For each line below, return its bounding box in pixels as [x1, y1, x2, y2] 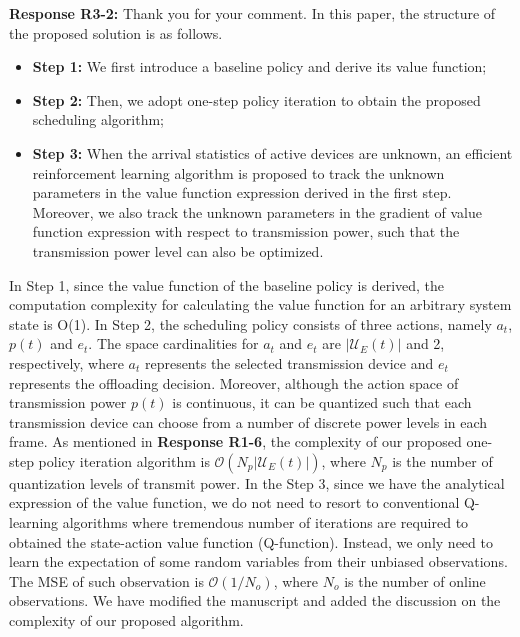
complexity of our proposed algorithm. [9, 610, 244, 631]
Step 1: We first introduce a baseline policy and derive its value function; [32, 56, 487, 77]
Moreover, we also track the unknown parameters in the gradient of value [32, 201, 482, 222]
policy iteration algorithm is [38, 450, 210, 471]
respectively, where [9, 352, 124, 373]
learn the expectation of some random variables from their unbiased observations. [9, 551, 508, 572]
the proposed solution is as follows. [9, 22, 223, 43]
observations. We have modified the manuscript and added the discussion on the [9, 590, 501, 611]
